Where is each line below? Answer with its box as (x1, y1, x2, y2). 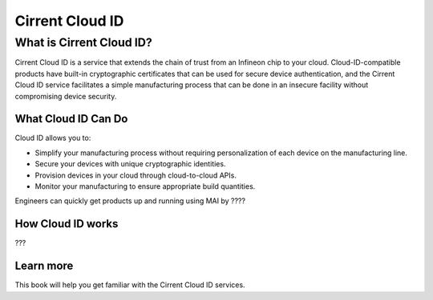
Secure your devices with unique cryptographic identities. (34, 159, 226, 169)
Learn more (14, 259, 74, 273)
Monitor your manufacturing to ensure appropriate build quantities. (34, 182, 256, 191)
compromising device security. (14, 91, 117, 101)
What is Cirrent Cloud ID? (14, 35, 152, 50)
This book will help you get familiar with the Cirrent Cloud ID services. (14, 280, 245, 290)
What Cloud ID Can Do (14, 112, 128, 126)
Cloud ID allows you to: (14, 133, 91, 143)
